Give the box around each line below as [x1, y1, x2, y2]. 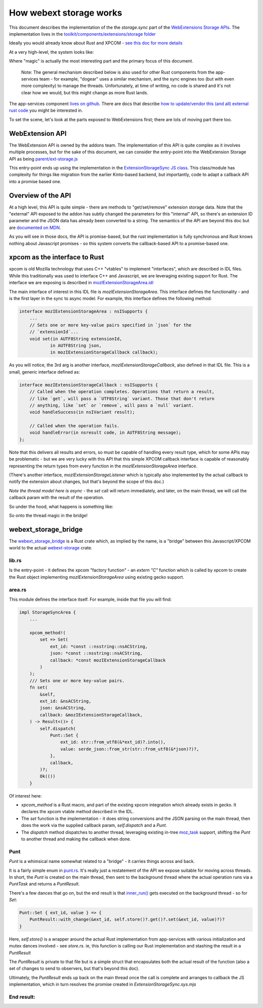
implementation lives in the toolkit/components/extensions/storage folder [9, 31, 156, 37]
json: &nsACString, [39, 705, 86, 711]
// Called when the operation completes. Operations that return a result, [29, 389, 215, 395]
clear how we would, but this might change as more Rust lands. [21, 89, 149, 95]
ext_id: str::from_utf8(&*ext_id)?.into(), [60, 739, 166, 745]
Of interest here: [9, 793, 42, 798]
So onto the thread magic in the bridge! [9, 512, 88, 518]
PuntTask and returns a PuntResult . [9, 881, 80, 887]
